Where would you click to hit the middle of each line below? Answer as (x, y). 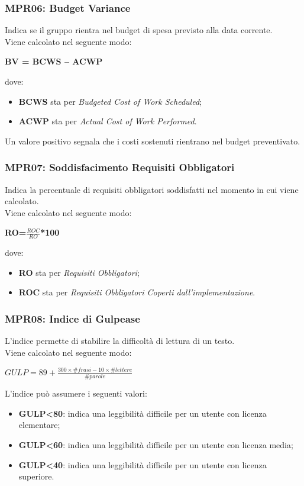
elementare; (39, 425)
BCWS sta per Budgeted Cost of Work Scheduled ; (110, 101)
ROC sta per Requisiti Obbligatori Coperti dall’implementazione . (137, 292)
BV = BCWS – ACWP (54, 61)
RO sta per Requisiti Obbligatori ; (79, 272)
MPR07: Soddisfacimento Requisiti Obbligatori (120, 167)
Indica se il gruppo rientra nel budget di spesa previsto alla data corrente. (139, 30)
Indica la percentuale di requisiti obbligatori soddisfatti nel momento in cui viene (152, 189)
